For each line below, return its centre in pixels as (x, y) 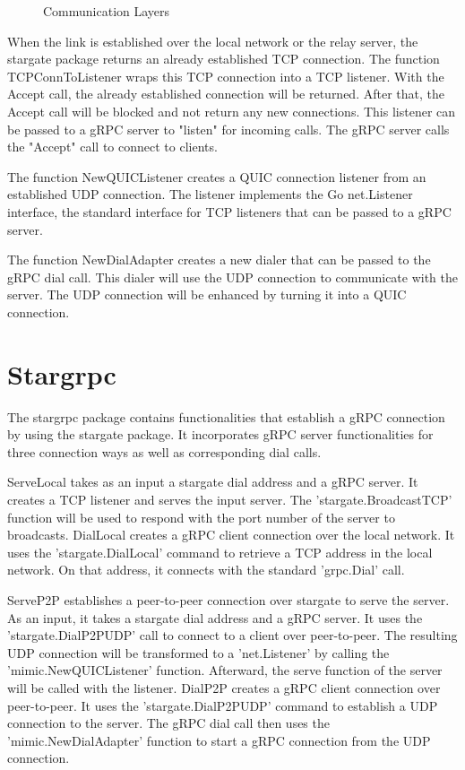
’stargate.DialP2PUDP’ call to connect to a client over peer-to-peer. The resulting (232, 635)
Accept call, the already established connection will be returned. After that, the (226, 94)
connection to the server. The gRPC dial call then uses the (168, 723)
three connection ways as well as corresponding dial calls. (164, 451)
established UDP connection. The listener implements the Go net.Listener (210, 194)
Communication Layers (107, 11)
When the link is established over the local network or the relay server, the (213, 41)
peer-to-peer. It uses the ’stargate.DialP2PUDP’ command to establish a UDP (223, 705)
